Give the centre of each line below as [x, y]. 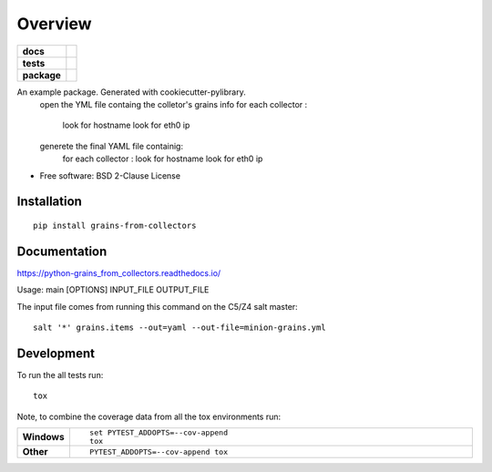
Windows [43, 437]
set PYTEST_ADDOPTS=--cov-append [159, 433]
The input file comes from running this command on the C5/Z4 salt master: [157, 306]
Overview [54, 24]
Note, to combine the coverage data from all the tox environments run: [149, 416]
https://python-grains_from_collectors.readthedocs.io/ [119, 272]
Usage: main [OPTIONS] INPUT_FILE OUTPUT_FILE [113, 290]
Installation [49, 202]
